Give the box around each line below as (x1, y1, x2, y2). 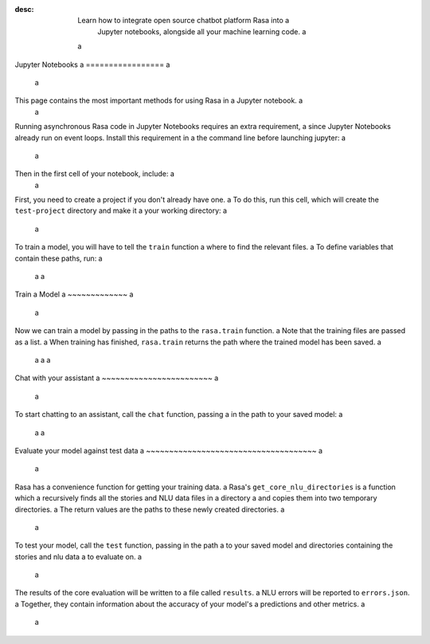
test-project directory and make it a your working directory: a (14, 206, 227, 215)
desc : (14, 5, 34, 14)
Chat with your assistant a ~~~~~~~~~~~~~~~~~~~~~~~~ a (14, 373, 219, 383)
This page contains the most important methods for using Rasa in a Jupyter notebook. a (14, 96, 303, 105)
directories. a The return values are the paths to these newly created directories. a (14, 505, 285, 514)
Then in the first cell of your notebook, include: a (14, 169, 175, 179)
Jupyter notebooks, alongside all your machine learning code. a (97, 26, 307, 36)
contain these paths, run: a (14, 253, 103, 263)
